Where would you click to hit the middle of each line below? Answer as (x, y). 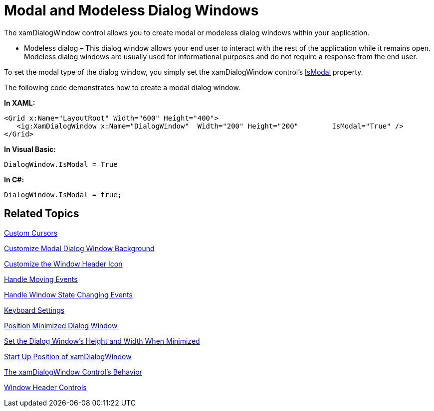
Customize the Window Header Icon (63, 264)
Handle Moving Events (41, 279)
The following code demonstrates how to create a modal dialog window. (122, 87)
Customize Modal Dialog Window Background (79, 248)
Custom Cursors (31, 233)
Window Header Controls (45, 387)
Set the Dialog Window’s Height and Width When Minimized (102, 341)
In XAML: (20, 103)
